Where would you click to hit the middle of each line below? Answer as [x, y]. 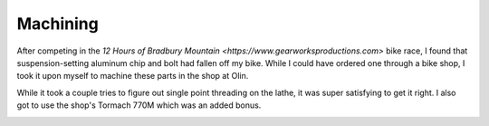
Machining [58, 24]
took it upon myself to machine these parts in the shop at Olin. [133, 76]
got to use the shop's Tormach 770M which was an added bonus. [139, 105]
